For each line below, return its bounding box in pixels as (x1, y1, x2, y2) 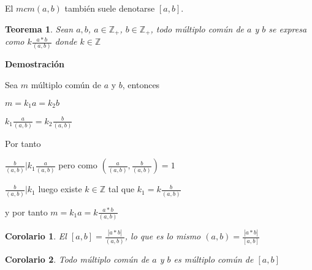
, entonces (122, 78, 160, 91)
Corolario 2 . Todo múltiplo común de (5, 252, 150, 265)
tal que (108, 182, 135, 195)
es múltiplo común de (173, 252, 254, 265)
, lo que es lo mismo (124, 230, 201, 242)
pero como (58, 159, 97, 171)
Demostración (5, 58, 64, 70)
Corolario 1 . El (5, 230, 67, 242)
